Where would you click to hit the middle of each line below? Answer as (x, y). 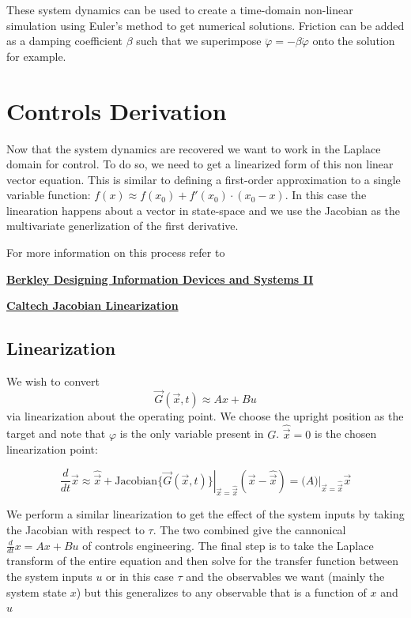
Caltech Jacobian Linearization (92, 305)
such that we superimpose (199, 41)
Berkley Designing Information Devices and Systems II (160, 279)
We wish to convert (53, 381)
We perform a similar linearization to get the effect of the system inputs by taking (205, 514)
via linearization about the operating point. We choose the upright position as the (205, 415)
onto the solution (354, 41)
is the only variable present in (192, 433)
